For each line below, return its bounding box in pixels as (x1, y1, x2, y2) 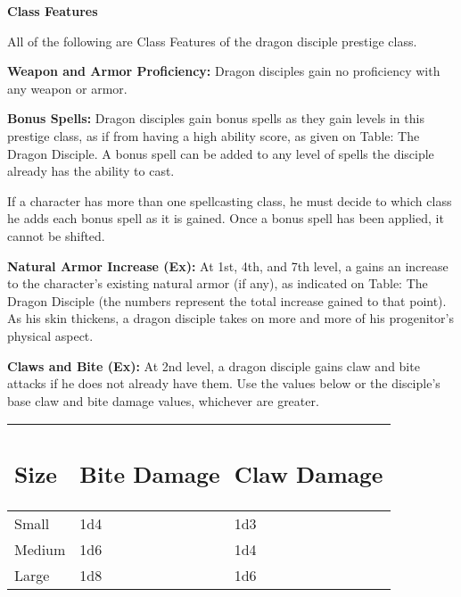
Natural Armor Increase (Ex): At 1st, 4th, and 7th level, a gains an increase (7, 256, 449, 275)
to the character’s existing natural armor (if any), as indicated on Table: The (7, 274, 428, 293)
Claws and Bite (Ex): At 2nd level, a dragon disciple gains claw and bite (7, 356, 420, 375)
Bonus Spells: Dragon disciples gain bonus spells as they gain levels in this (7, 109, 424, 128)
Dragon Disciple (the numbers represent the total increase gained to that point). (7, 291, 447, 310)
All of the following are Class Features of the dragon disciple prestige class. (7, 31, 417, 50)
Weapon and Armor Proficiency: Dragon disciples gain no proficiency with (7, 62, 440, 80)
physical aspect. (7, 326, 94, 344)
